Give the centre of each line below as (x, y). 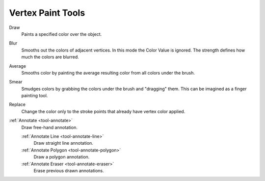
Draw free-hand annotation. (50, 127)
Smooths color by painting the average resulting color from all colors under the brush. (108, 73)
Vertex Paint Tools (47, 13)
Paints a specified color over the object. (62, 34)
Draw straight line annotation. (63, 143)
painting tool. (35, 96)
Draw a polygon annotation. (62, 157)
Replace (17, 104)
